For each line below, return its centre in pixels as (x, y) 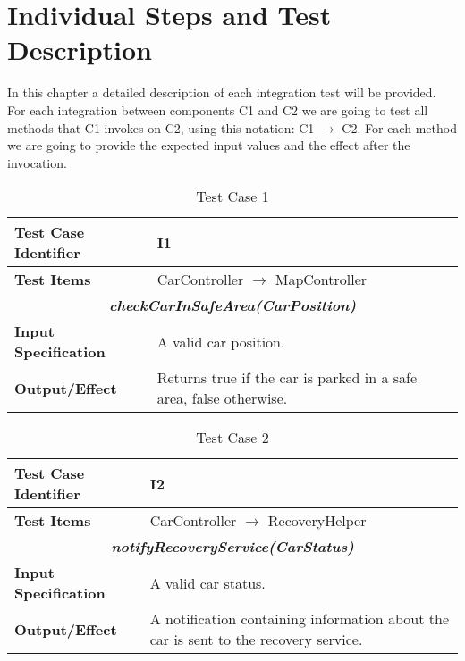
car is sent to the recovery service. (256, 640)
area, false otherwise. (222, 398)
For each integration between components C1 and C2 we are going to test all (218, 109)
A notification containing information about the (300, 619)
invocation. (37, 162)
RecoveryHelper (317, 521)
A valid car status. (207, 582)
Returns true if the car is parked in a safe (287, 378)
